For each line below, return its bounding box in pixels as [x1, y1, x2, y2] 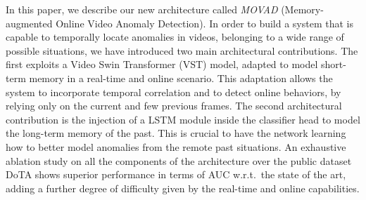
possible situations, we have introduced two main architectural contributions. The [6, 43, 358, 58]
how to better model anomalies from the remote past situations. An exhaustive [6, 139, 346, 154]
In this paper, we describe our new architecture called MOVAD [6, 2, 278, 16]
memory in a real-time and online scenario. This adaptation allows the [29, 70, 333, 85]
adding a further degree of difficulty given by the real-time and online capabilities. [6, 180, 360, 195]
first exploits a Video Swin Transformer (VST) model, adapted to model [6, 57, 318, 72]
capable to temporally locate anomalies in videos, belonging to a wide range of [6, 29, 344, 44]
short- [321, 57, 346, 72]
